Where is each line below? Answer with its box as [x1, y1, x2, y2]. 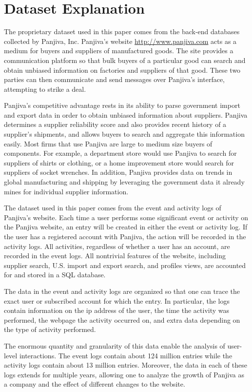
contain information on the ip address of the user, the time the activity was [4, 305, 230, 315]
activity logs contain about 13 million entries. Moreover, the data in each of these [4, 360, 247, 370]
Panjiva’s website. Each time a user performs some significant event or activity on [4, 212, 249, 222]
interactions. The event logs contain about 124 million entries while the [19, 350, 233, 360]
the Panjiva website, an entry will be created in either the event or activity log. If [4, 222, 248, 232]
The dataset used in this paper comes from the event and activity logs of [4, 203, 221, 213]
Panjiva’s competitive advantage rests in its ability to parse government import [4, 100, 240, 110]
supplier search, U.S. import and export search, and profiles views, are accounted [4, 260, 246, 270]
